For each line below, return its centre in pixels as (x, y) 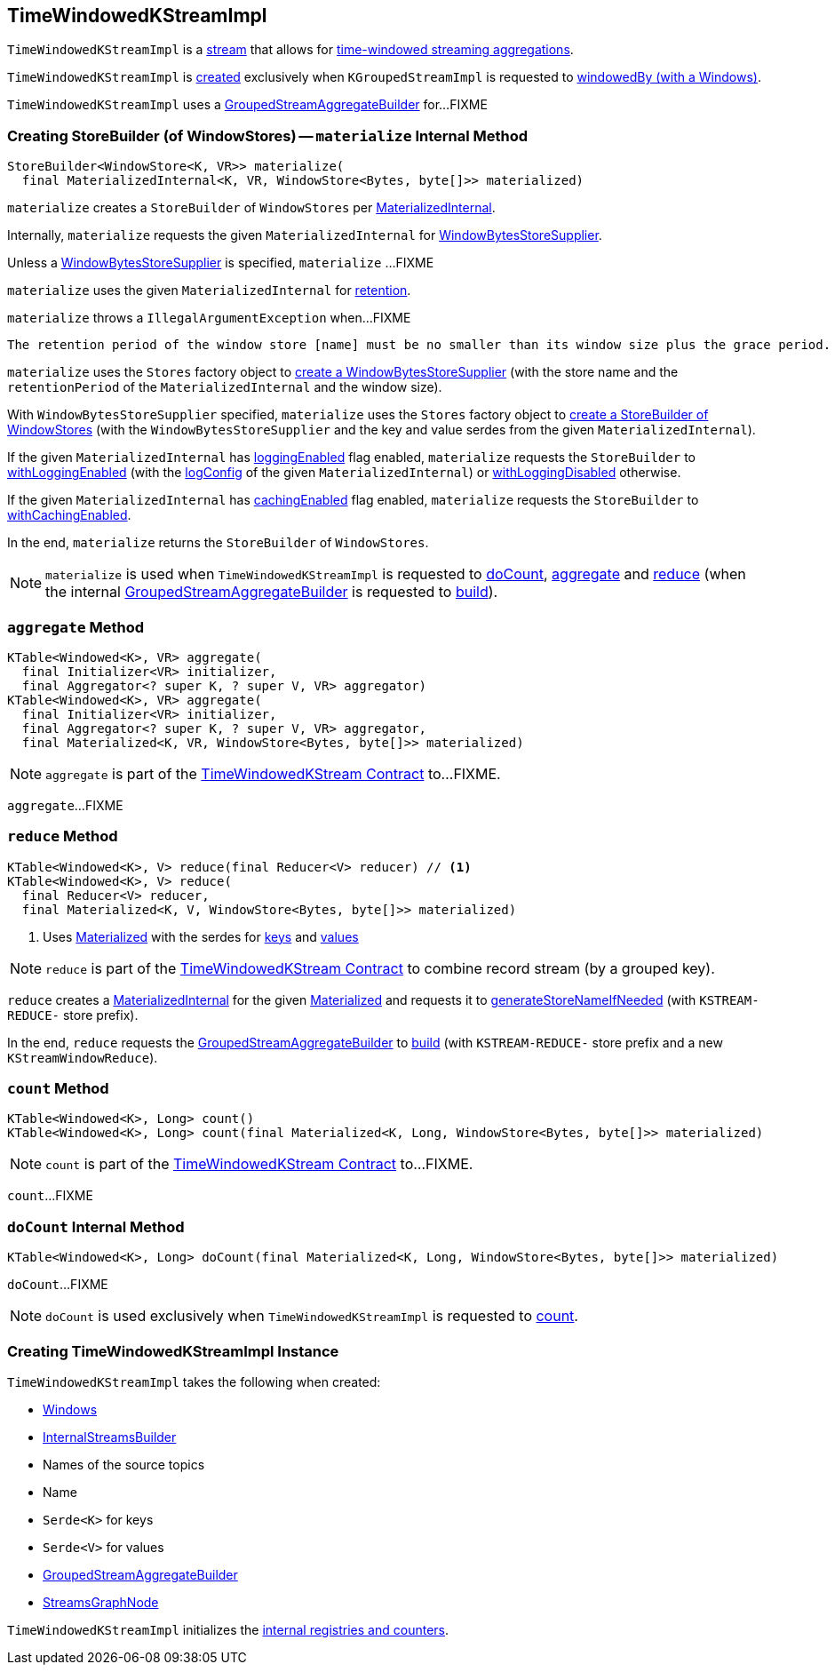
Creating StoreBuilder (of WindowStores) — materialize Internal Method (268, 135)
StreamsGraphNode (101, 1602)
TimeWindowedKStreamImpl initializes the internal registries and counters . (228, 1629)
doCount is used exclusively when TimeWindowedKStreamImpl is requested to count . (312, 1316)
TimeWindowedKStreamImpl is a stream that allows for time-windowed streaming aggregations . (290, 50)
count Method (58, 1089)
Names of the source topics (124, 1464)
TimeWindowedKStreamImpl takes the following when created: (194, 1381)
